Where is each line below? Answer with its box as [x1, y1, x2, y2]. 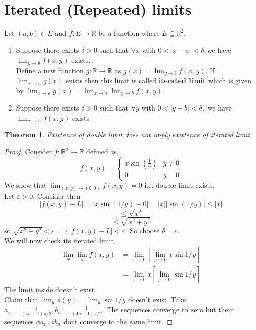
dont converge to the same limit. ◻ [63, 316, 173, 326]
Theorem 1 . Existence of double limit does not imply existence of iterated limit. [4, 129, 252, 140]
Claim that [4, 294, 38, 305]
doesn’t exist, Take [128, 294, 186, 305]
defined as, [86, 146, 119, 157]
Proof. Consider [4, 146, 52, 157]
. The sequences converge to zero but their [102, 304, 233, 315]
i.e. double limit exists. [144, 180, 215, 190]
